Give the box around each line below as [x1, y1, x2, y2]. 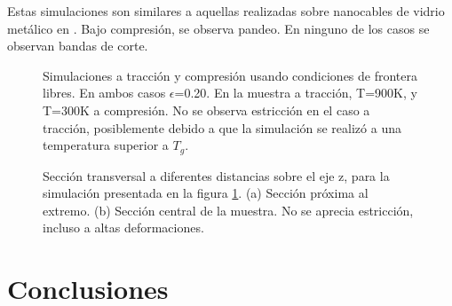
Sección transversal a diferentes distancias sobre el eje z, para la [43, 166, 390, 184]
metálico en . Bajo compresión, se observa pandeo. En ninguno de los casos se [7, 19, 430, 37]
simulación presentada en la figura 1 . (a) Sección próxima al [43, 184, 369, 202]
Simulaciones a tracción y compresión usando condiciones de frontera [43, 66, 418, 84]
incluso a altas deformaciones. [43, 218, 204, 237]
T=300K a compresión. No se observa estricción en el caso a [43, 100, 370, 119]
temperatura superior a [43, 136, 169, 154]
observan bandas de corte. [7, 36, 148, 55]
